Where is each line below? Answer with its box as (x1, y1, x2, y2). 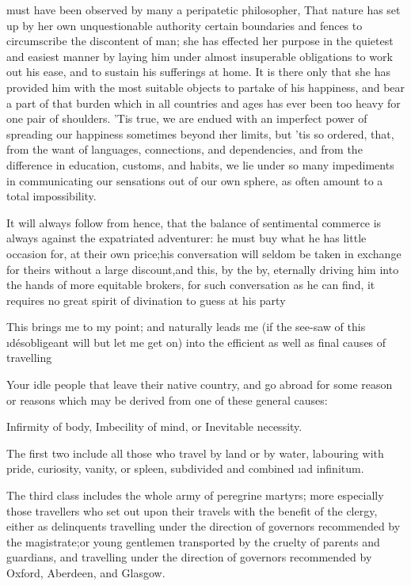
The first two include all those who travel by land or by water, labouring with (6, 444, 384, 461)
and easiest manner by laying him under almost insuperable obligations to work (6, 48, 393, 64)
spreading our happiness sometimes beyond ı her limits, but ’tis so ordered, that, (6, 125, 394, 142)
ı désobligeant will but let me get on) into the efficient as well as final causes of (6, 333, 386, 350)
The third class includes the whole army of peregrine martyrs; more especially (6, 487, 384, 504)
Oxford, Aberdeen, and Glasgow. (6, 565, 166, 580)
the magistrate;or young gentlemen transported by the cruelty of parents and (6, 533, 380, 550)
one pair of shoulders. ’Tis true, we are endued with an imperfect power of (6, 110, 367, 127)
